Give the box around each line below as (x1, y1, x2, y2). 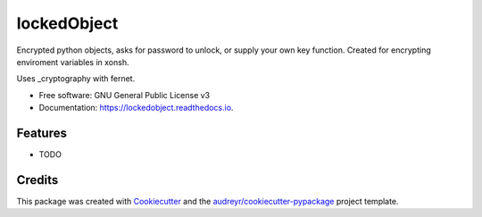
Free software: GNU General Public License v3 (38, 89, 211, 100)
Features (16, 125, 67, 140)
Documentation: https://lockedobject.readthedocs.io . (38, 103, 234, 113)
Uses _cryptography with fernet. (16, 73, 136, 84)
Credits (16, 172, 59, 188)
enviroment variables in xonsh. (16, 56, 129, 67)
